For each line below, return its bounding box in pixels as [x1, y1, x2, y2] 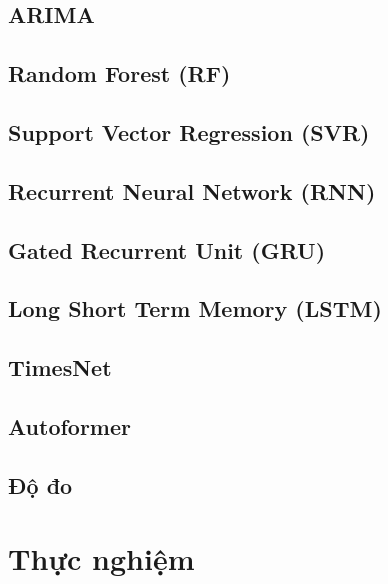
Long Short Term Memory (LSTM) [8, 293, 382, 324]
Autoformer [8, 410, 131, 441]
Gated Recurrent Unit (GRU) [8, 234, 326, 265]
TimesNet [8, 352, 112, 383]
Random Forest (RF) [8, 58, 231, 89]
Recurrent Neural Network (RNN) [8, 175, 376, 206]
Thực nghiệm [8, 538, 195, 579]
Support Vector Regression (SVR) [8, 116, 370, 147]
